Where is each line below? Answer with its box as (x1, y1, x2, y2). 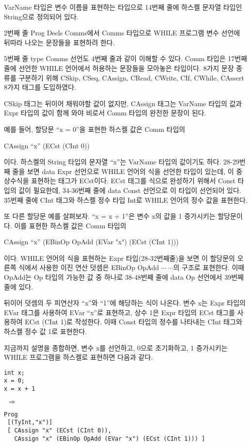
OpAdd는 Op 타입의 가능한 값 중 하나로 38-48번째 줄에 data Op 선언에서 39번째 (4, 272, 244, 282)
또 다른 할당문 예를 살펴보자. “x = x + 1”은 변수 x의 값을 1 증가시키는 (4, 211, 216, 221)
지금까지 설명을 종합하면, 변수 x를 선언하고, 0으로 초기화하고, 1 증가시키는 (4, 342, 228, 352)
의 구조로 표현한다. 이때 (173, 262, 245, 272)
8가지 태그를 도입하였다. (4, 82, 77, 92)
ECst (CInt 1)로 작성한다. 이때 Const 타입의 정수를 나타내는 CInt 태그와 (25, 317, 242, 327)
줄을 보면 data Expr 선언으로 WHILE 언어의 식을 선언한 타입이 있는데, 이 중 (12, 166, 243, 176)
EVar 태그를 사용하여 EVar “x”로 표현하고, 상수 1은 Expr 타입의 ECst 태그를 (4, 307, 235, 317)
